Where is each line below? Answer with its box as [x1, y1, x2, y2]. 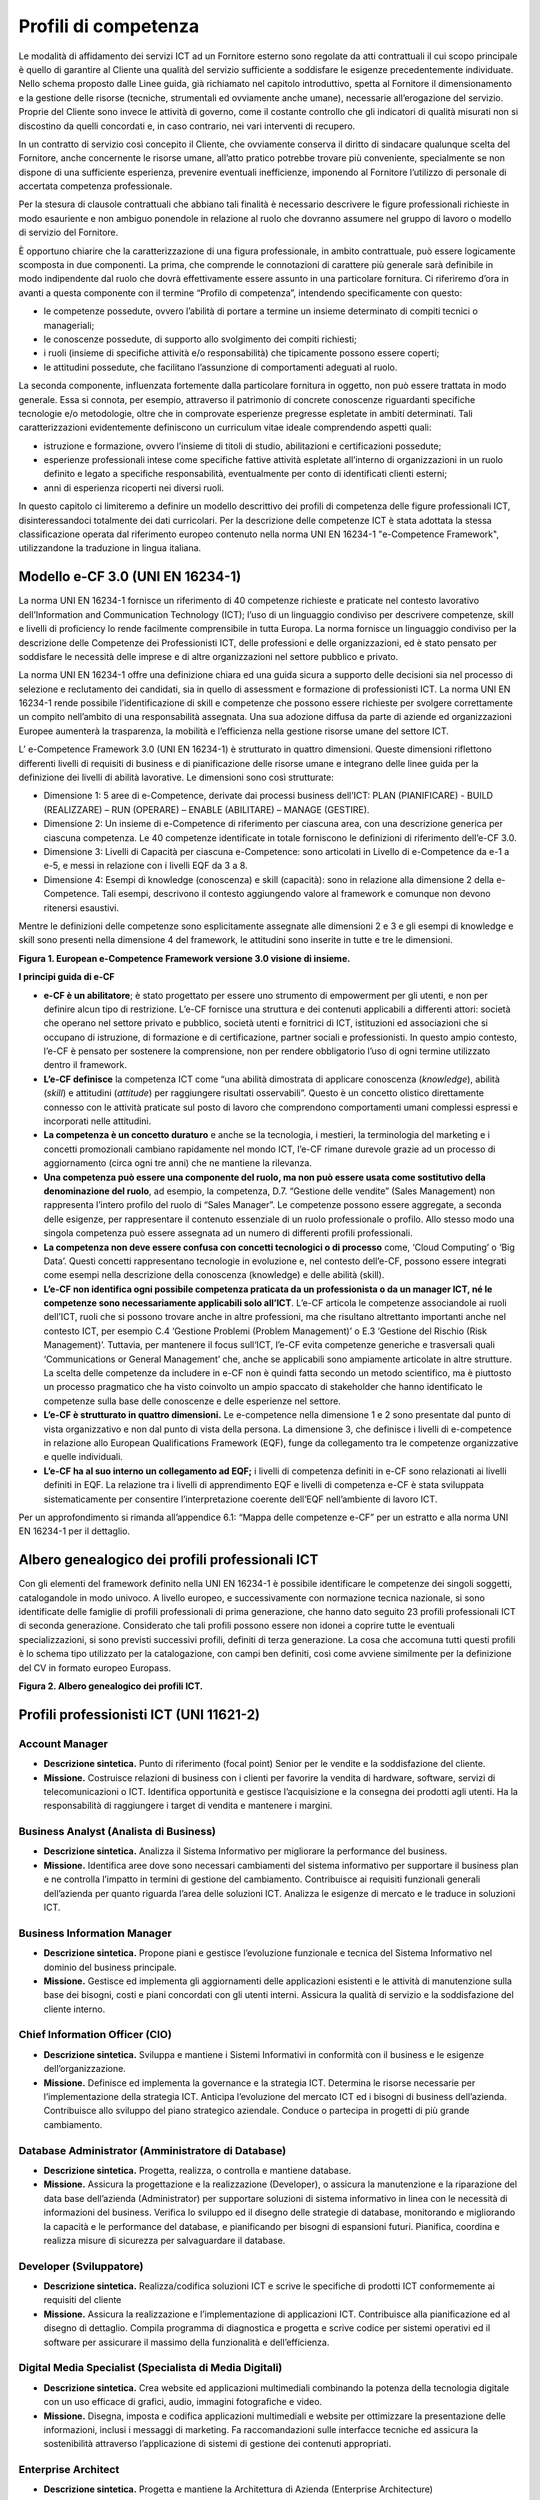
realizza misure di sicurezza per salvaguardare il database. [43, 2234, 286, 2246]
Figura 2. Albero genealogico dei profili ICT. [18, 1680, 204, 1692]
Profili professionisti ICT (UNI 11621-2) [18, 1706, 260, 1723]
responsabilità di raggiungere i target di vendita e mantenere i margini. [43, 1800, 333, 1812]
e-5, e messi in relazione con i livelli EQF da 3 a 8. [43, 860, 249, 872]
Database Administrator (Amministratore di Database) [18, 2143, 287, 2157]
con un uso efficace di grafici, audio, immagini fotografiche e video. [43, 2396, 323, 2408]
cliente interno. [43, 2003, 106, 2015]
